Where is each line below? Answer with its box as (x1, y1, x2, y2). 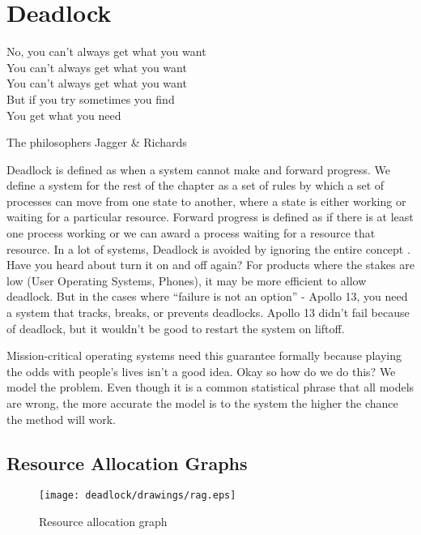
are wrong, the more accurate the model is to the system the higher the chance (6, 395, 398, 411)
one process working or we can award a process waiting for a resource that (6, 225, 376, 242)
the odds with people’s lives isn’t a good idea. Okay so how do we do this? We (6, 362, 396, 379)
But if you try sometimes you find (6, 90, 175, 107)
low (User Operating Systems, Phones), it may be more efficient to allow (6, 272, 367, 289)
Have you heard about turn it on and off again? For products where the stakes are (6, 256, 415, 273)
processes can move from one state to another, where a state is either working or (6, 192, 406, 209)
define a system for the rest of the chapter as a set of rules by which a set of (6, 177, 385, 194)
